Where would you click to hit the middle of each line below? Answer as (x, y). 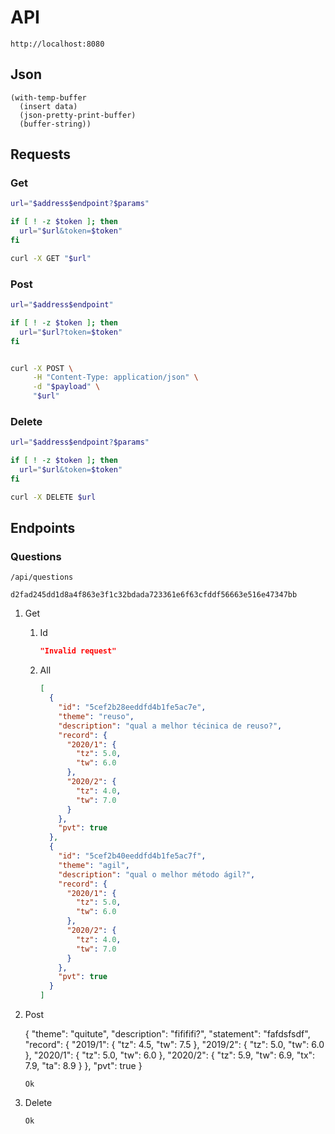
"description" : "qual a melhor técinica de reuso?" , (170, 726)
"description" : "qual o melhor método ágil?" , (157, 874)
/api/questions (42, 577)
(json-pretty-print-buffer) (78, 115)
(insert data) (48, 106)
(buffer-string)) (55, 124)
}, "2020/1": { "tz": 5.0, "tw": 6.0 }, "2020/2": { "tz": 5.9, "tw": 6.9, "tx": (170, 1055)
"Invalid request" (78, 651)
